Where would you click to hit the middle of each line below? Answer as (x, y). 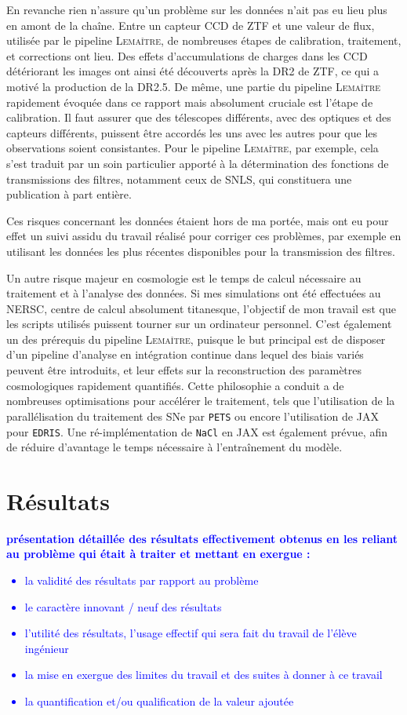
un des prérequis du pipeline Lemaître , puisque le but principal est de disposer (196, 339)
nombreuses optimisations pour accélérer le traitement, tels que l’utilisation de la (201, 401)
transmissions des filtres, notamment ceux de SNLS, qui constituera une (179, 179)
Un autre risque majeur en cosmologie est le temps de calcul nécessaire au (184, 277)
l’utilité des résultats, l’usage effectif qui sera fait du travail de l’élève (191, 633)
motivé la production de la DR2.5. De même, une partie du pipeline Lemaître (194, 86)
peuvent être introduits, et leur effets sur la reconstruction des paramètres (184, 370)
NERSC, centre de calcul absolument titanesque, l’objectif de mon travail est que (201, 308)
